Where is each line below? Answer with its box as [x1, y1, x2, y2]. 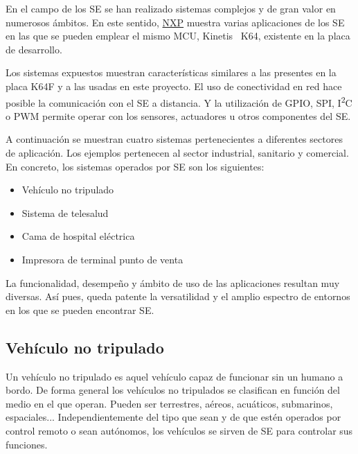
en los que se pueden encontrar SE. [6, 302, 154, 317]
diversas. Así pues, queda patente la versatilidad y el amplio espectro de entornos [6, 289, 350, 304]
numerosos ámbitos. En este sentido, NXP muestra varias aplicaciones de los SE [6, 15, 345, 29]
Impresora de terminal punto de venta [21, 252, 184, 266]
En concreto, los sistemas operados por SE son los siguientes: [6, 159, 265, 173]
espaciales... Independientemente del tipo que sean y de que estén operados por [6, 410, 341, 424]
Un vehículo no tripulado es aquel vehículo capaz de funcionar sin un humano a [6, 369, 343, 383]
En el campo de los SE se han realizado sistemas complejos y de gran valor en [6, 1, 336, 15]
